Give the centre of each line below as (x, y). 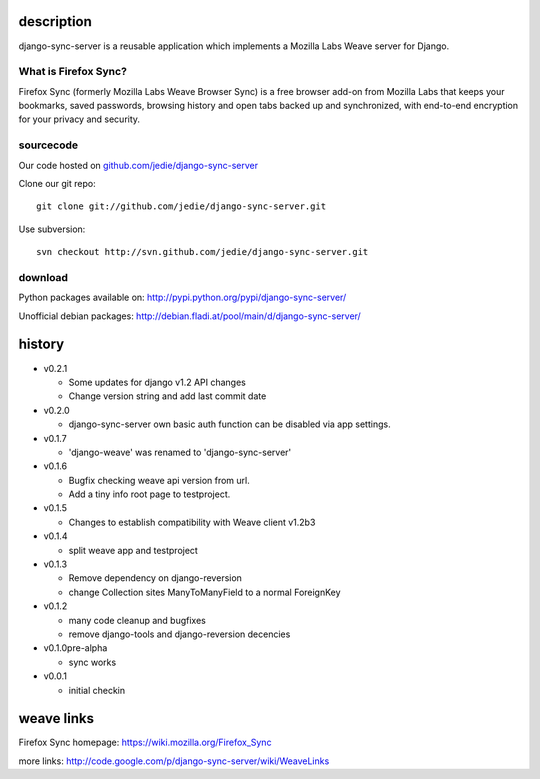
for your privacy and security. (79, 119)
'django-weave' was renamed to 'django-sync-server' (180, 452)
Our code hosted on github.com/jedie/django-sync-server (138, 165)
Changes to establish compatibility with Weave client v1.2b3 (192, 522)
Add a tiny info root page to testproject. (149, 494)
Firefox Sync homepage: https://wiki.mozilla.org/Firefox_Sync (145, 742)
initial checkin (96, 690)
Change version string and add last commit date (167, 396)
